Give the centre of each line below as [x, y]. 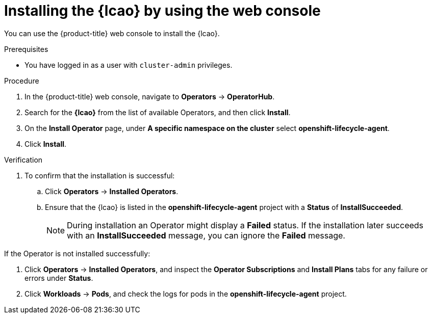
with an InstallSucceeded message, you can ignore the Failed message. [206, 235]
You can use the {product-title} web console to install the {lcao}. [112, 33]
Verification [23, 160]
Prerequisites [26, 49]
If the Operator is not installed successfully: [77, 253]
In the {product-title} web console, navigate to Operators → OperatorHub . [150, 96]
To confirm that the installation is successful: [100, 175]
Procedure [22, 81]
